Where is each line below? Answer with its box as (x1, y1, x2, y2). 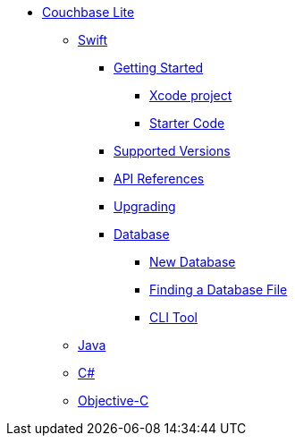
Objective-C (78, 393, 149, 408)
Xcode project (149, 88, 232, 103)
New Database (149, 254, 236, 269)
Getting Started (114, 60, 204, 75)
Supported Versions (114, 143, 231, 158)
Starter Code (149, 115, 225, 131)
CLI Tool (149, 310, 198, 325)
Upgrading (114, 199, 176, 214)
